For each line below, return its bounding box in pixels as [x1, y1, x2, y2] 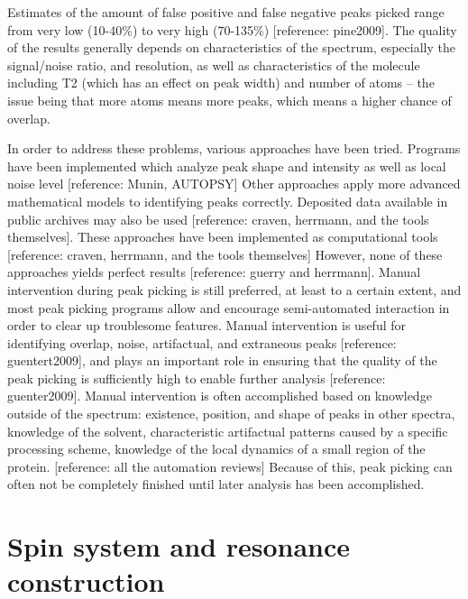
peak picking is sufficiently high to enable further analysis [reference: [7, 368, 386, 387]
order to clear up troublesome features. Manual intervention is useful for [7, 316, 406, 335]
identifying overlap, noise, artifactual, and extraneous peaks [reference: [7, 333, 397, 352]
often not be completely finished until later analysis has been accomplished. [7, 475, 425, 493]
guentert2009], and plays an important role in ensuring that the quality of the [7, 351, 437, 370]
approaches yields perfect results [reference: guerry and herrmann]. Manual [7, 263, 421, 281]
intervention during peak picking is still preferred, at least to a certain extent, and [7, 280, 462, 299]
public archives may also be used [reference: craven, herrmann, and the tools [7, 209, 429, 228]
